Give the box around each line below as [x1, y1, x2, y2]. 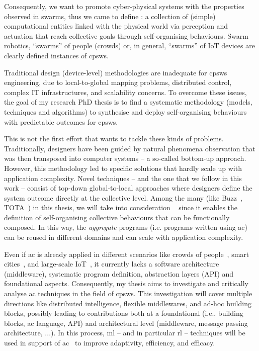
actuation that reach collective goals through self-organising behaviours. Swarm [4, 30, 248, 41]
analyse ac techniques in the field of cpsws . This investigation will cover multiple [4, 288, 252, 299]
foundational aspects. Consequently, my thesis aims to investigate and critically [4, 278, 248, 289]
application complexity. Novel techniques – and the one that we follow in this [4, 172, 242, 183]
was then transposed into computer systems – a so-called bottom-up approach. [4, 153, 246, 163]
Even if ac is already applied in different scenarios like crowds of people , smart [4, 248, 249, 259]
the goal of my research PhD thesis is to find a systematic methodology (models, [4, 97, 252, 107]
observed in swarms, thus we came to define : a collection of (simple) [4, 11, 216, 21]
